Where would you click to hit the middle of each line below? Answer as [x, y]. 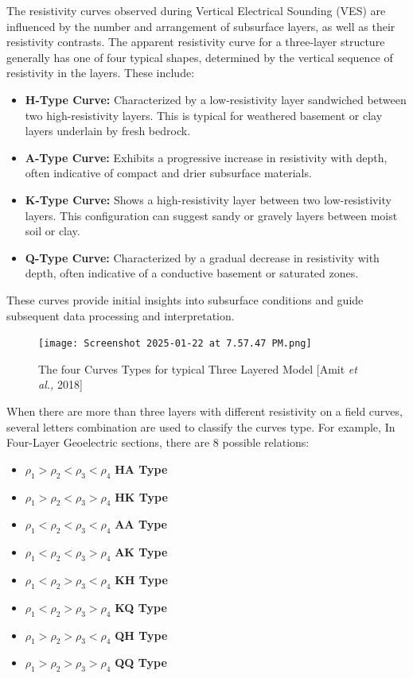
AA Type [141, 524]
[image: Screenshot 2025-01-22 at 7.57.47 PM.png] [175, 344]
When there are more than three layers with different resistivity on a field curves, [205, 411]
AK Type [141, 552]
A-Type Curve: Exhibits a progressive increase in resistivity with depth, [206, 157]
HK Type [141, 496]
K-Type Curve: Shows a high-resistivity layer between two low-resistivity [208, 199]
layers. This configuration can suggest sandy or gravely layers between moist [211, 215]
